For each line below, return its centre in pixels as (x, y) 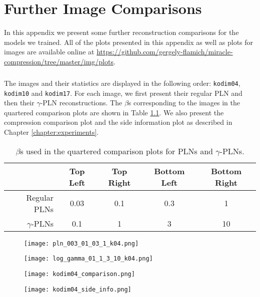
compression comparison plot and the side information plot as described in (118, 122)
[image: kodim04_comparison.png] (79, 274)
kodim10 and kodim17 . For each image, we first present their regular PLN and (123, 93)
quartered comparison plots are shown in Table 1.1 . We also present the (114, 112)
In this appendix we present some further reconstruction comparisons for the (121, 32)
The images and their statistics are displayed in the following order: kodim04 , (122, 83)
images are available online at (49, 52)
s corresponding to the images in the (184, 103)
